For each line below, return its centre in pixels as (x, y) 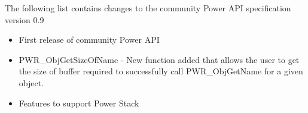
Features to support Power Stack (79, 103)
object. (31, 82)
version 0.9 (25, 19)
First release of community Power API (89, 40)
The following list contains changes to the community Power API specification (148, 8)
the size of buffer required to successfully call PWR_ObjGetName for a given (161, 71)
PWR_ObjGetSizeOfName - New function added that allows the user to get (159, 59)
